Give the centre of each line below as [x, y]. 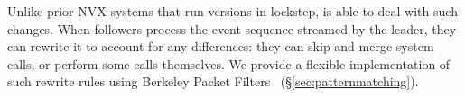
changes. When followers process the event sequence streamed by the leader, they [232, 28]
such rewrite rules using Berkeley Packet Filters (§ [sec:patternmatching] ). [213, 81]
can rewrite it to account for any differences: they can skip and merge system [221, 46]
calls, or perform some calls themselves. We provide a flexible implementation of [229, 63]
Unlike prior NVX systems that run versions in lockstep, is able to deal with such [232, 11]
